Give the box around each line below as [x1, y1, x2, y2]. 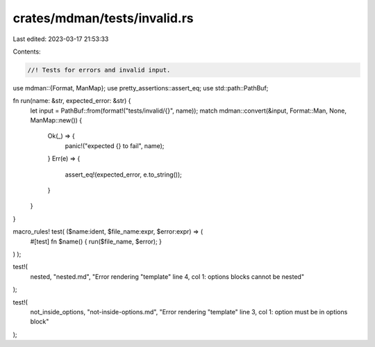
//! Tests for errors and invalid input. [27, 66, 171, 74]
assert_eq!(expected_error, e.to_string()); [65, 170, 182, 179]
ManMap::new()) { [30, 116, 83, 124]
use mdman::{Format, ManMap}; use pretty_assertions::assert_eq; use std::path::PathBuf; [12, 83, 269, 92]
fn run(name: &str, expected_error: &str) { [12, 97, 131, 105]
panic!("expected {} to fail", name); [65, 141, 165, 150]
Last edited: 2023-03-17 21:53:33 [12, 35, 109, 43]
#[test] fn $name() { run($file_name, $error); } [30, 237, 162, 245]
